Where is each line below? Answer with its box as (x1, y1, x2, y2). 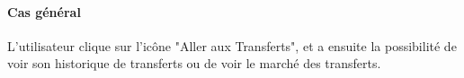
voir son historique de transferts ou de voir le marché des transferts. (7, 54, 381, 73)
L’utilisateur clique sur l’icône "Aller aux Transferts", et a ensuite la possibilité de (7, 36, 457, 55)
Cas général (7, 2, 81, 21)
